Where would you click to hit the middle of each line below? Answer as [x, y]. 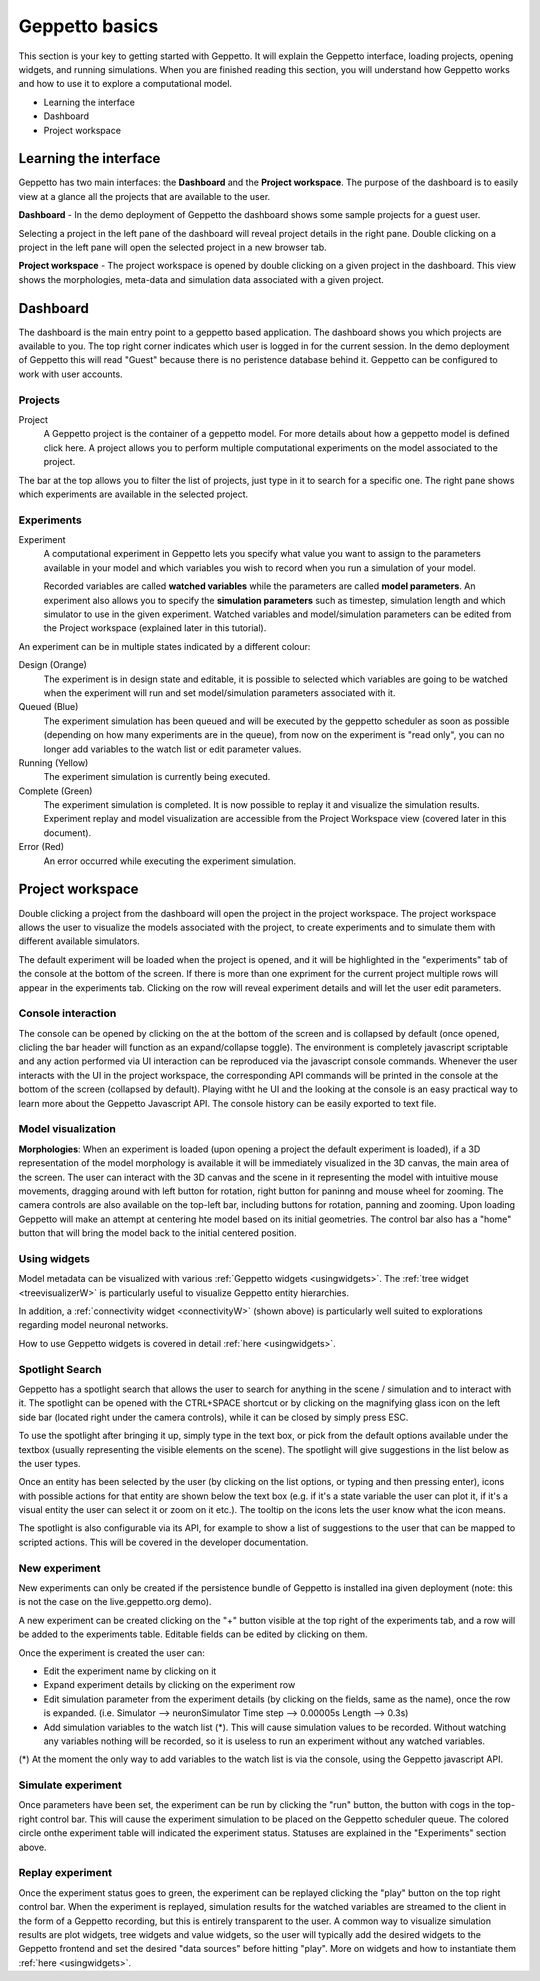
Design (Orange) [52, 665]
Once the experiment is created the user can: [111, 1652]
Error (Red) [41, 847]
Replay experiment [65, 1873]
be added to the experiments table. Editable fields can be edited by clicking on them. [193, 1634]
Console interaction [67, 1013]
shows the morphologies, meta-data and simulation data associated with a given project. [201, 279]
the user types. [49, 1463]
